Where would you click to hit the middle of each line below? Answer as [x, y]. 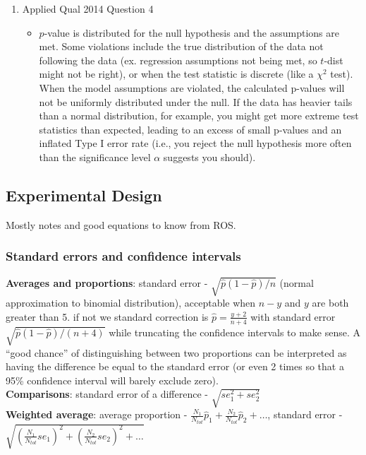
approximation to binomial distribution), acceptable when [131, 303]
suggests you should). [209, 156]
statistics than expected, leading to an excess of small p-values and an [190, 129]
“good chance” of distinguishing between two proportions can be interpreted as [176, 352]
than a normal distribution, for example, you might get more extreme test [199, 116]
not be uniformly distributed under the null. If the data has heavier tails [196, 101]
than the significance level [95, 156]
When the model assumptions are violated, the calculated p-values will [192, 87]
